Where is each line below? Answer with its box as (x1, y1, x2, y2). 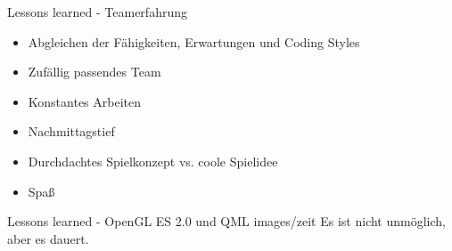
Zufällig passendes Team (28, 62, 161, 81)
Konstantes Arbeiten (28, 92, 141, 110)
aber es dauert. (7, 229, 89, 247)
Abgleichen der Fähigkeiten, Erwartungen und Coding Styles (28, 32, 360, 51)
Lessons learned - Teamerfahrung (7, 3, 187, 20)
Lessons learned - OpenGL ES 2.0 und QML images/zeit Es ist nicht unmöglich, (7, 212, 446, 231)
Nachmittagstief (28, 122, 115, 141)
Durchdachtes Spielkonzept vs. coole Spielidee (28, 151, 278, 170)
